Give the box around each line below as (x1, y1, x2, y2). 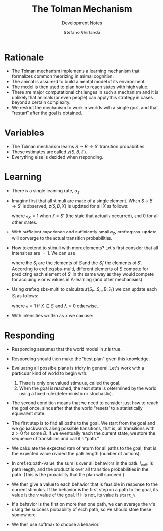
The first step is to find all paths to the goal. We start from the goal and (11, 420, 155, 426)
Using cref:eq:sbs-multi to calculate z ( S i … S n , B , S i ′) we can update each (11, 286, 157, 293)
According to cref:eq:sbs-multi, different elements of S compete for (11, 266, 148, 272)
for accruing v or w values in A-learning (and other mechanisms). (11, 276, 144, 282)
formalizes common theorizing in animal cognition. (11, 73, 114, 79)
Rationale (4, 52, 44, 63)
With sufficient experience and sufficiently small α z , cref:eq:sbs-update (11, 229, 157, 236)
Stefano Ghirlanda (63, 29, 101, 35)
